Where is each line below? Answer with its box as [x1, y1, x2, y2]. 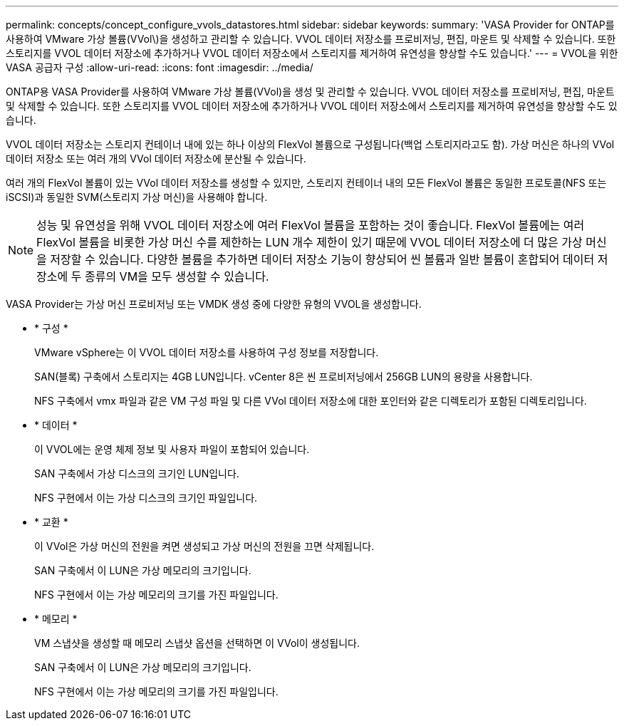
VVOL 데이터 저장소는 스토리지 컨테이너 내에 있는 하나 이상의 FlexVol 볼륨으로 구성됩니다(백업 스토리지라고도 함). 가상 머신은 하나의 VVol [6, 138, 615, 150]
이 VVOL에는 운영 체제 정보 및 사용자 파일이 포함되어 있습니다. [34, 443, 310, 455]
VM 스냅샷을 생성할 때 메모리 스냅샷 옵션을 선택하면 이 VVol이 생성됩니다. [34, 637, 360, 649]
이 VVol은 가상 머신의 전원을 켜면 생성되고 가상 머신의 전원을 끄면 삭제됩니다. [34, 540, 375, 552]
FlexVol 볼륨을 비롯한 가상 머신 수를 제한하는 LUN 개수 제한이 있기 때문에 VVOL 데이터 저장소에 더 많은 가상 [36, 235, 583, 249]
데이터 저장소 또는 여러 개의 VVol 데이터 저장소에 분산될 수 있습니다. [6, 152, 306, 165]
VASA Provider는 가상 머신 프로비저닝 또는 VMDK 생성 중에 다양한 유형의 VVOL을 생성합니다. [6, 298, 422, 310]
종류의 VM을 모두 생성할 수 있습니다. [84, 269, 269, 284]
